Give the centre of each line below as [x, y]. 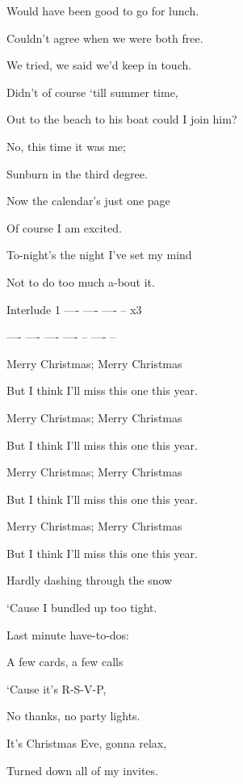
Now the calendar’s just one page [88, 201]
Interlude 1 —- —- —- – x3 [74, 309]
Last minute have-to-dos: [68, 634]
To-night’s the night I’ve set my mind [99, 255]
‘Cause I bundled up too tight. [82, 608]
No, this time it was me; [66, 146]
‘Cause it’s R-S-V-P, [57, 688]
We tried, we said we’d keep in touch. [99, 65]
